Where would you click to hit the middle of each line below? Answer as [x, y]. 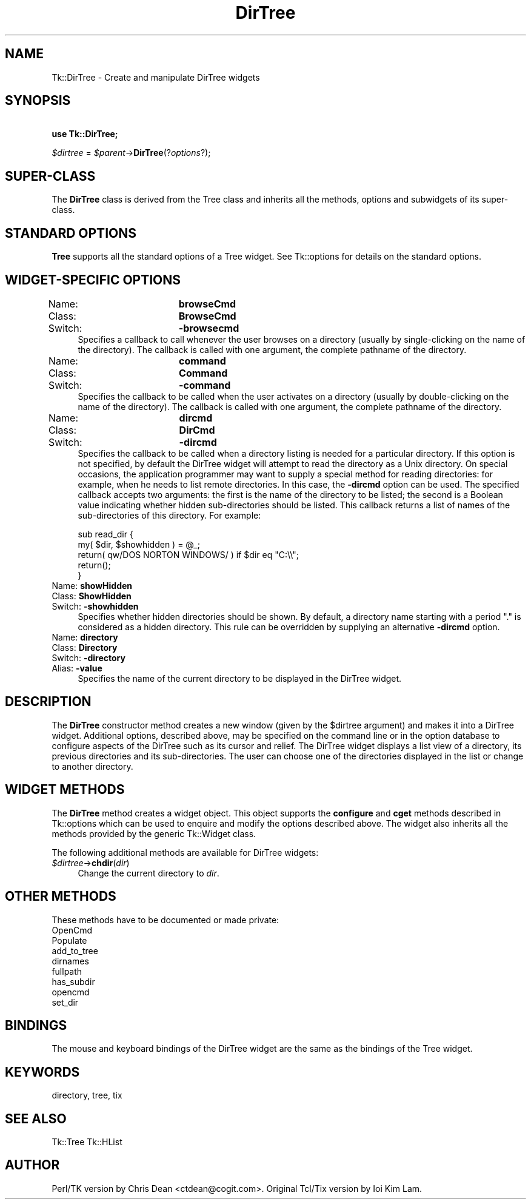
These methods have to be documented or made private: [165, 920]
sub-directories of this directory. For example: [169, 515]
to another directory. [92, 766]
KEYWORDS [42, 1072]
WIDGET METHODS [65, 790]
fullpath [67, 971]
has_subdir [73, 981]
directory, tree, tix [87, 1095]
